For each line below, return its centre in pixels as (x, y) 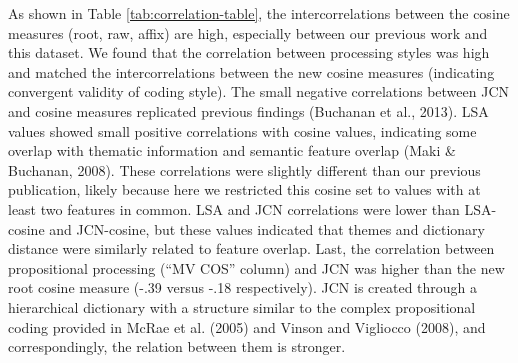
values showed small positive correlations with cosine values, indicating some (242, 130)
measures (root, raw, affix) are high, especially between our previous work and (248, 32)
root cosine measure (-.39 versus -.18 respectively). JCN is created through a (243, 287)
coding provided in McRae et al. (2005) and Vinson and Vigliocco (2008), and (247, 326)
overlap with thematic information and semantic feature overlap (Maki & (232, 150)
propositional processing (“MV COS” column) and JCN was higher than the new (256, 267)
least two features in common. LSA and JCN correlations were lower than (234, 208)
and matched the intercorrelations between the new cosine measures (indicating (251, 71)
